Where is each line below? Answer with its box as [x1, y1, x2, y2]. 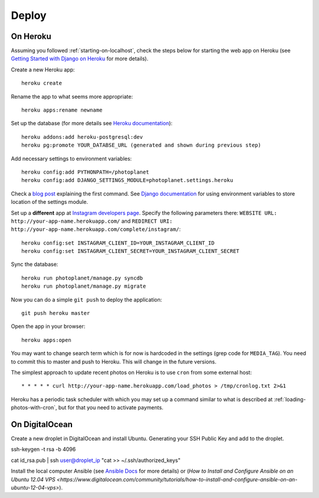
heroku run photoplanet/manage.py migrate [21, 283, 147, 289]
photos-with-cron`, [11, 404, 57, 411]
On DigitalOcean [11, 419, 73, 429]
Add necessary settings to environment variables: [11, 155, 132, 162]
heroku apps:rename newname [21, 107, 103, 113]
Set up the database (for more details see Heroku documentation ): [11, 120, 172, 127]
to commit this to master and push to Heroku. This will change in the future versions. [11, 358, 217, 365]
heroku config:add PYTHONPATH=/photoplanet [21, 168, 149, 175]
